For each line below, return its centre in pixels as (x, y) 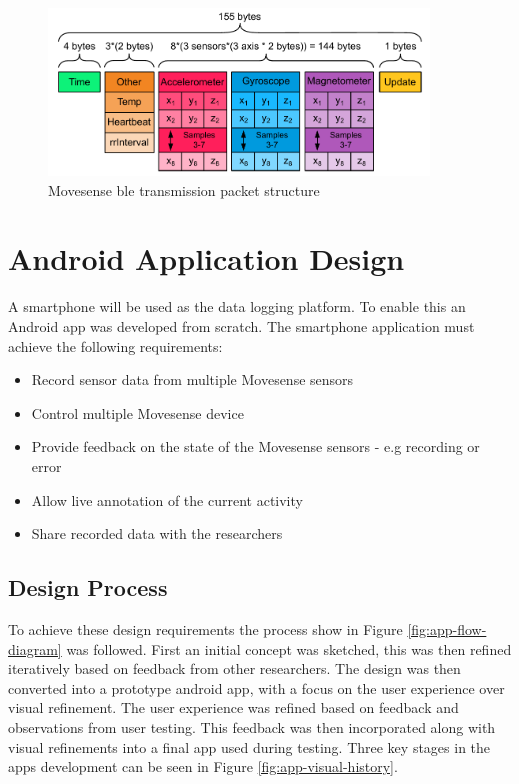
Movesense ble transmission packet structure (184, 189)
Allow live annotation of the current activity (167, 499)
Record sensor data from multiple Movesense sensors (192, 379)
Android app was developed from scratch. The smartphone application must (241, 326)
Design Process (88, 587)
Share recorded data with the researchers (157, 533)
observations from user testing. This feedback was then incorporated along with (252, 726)
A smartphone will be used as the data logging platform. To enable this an (237, 306)
